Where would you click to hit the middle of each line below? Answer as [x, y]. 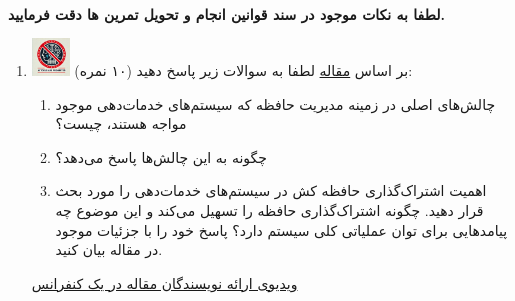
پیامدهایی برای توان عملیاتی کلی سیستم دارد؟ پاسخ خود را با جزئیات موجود [281, 229]
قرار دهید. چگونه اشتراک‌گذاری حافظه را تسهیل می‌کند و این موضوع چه [269, 209]
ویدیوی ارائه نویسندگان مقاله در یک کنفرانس [164, 282]
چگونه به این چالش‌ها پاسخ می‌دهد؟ [161, 156]
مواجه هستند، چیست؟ [121, 123]
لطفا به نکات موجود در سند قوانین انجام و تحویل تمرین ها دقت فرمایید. [226, 13]
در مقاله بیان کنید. [109, 249]
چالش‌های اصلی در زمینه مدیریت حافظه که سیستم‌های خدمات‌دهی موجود [275, 103]
